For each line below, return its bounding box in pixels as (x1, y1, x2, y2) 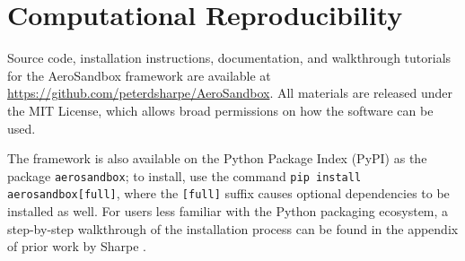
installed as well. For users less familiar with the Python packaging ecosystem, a (7, 202, 449, 220)
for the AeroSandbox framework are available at (7, 65, 271, 84)
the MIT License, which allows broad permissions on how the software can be (7, 100, 434, 119)
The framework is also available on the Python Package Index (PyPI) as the (7, 149, 427, 168)
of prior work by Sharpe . (7, 237, 146, 256)
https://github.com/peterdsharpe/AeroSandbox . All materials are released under (7, 83, 453, 102)
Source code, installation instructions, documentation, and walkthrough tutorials (7, 48, 452, 67)
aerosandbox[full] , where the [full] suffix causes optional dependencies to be (7, 184, 450, 203)
